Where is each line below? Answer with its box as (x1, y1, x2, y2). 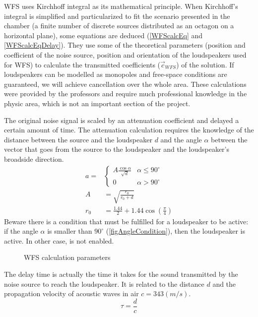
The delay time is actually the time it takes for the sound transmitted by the (4, 269, 238, 279)
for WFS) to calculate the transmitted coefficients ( (4, 59, 161, 69)
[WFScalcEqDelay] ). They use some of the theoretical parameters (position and (4, 40, 246, 50)
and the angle (160, 134, 202, 144)
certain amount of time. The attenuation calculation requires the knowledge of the (4, 125, 254, 135)
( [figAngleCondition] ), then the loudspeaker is (106, 226, 245, 236)
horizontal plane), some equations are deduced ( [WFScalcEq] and (4, 30, 203, 40)
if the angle (4, 226, 38, 236)
